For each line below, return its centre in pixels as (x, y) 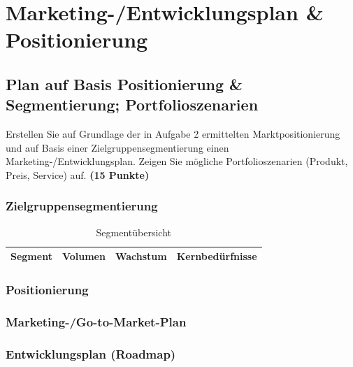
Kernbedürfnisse (217, 256)
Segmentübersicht (134, 232)
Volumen (84, 256)
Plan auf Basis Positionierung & (124, 84)
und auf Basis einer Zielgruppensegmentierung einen (117, 147)
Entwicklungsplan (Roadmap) (91, 354)
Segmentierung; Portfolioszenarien (132, 105)
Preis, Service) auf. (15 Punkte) (78, 174)
